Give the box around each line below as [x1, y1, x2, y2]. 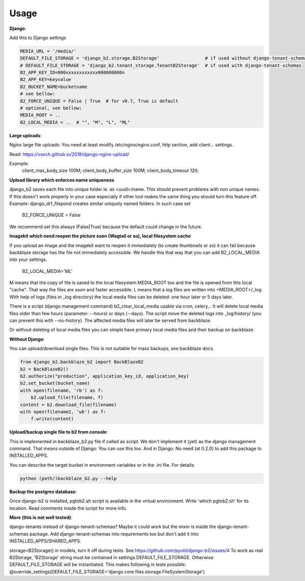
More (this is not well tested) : [9, 514, 73, 521]
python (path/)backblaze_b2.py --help [20, 475, 117, 481]
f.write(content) [30, 416, 74, 422]
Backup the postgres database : [9, 488, 77, 495]
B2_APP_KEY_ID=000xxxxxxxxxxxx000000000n [20, 70, 125, 76]
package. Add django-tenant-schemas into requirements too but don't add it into [29, 531, 199, 537]
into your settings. [9, 257, 48, 263]
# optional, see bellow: [20, 105, 82, 111]
